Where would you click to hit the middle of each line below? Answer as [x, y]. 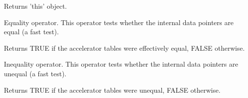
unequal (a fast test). [35, 73]
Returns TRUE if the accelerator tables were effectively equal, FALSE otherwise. [124, 48]
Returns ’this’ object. [35, 6]
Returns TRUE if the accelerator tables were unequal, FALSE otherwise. [112, 90]
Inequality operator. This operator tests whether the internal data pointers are [121, 64]
